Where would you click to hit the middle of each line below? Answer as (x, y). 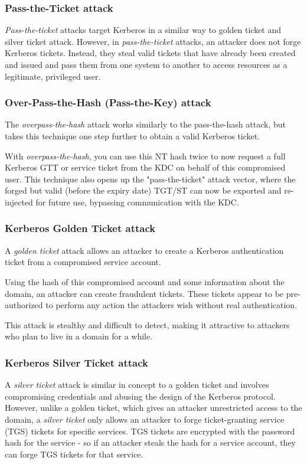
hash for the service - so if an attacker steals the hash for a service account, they (150, 442)
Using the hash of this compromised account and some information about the (145, 281)
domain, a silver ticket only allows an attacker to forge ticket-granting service (145, 419)
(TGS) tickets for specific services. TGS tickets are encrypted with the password (150, 431)
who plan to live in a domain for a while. (79, 336)
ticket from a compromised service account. (83, 262)
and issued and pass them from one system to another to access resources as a (146, 64)
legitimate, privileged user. (53, 76)
